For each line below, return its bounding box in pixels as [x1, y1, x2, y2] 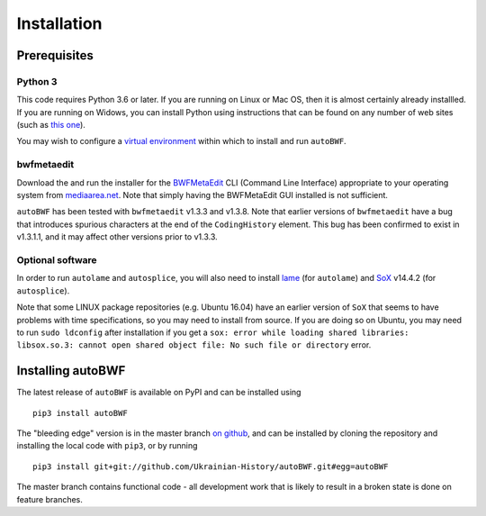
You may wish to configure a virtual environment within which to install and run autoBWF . [16, 136, 346, 147]
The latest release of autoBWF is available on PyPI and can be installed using [16, 387, 301, 398]
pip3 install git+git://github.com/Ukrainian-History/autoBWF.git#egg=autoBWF [32, 461, 389, 472]
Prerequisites [16, 48, 94, 63]
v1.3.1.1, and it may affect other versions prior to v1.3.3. [16, 231, 218, 242]
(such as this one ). [16, 120, 85, 131]
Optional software [16, 253, 98, 266]
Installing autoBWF [16, 363, 126, 378]
